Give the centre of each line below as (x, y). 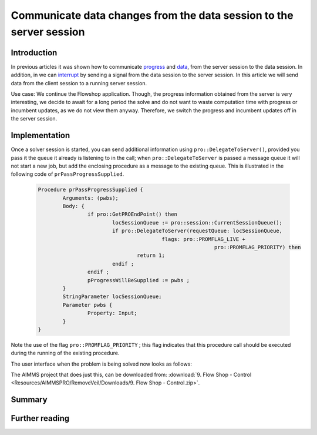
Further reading (40, 418)
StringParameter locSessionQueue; (112, 297)
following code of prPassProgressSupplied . (68, 174)
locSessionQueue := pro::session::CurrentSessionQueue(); (197, 222)
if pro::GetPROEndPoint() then (132, 214)
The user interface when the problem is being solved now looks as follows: (101, 364)
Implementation (41, 135)
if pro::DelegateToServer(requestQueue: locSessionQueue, (197, 231)
